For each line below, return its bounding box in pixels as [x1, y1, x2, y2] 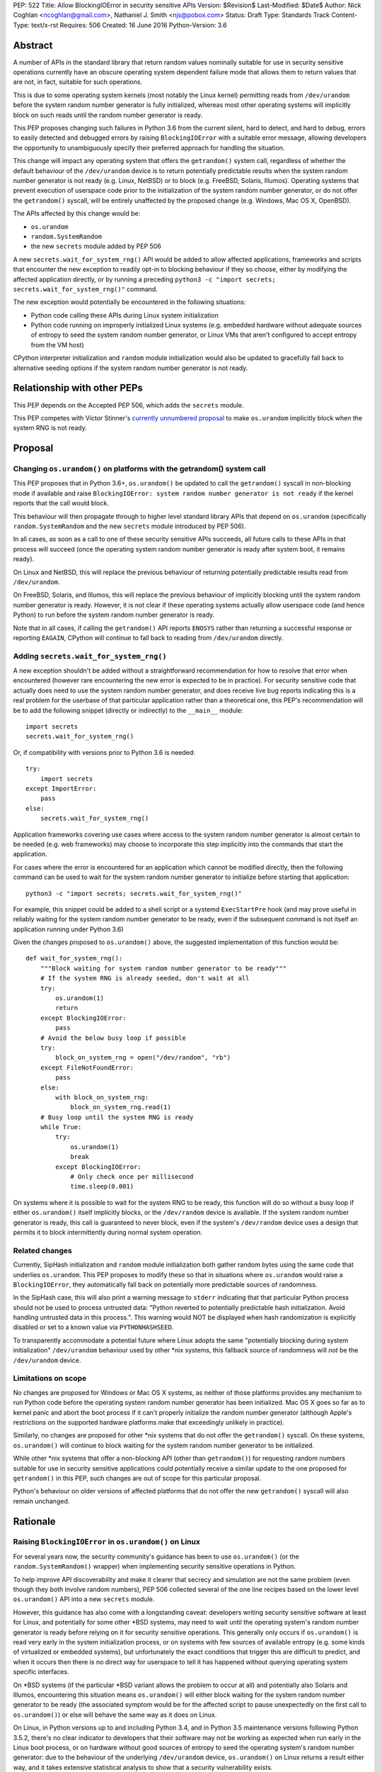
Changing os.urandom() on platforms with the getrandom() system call [13, 464, 266, 474]
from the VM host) [30, 340, 84, 349]
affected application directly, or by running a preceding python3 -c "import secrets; [13, 275, 276, 284]
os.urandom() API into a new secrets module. [13, 1595, 155, 1603]
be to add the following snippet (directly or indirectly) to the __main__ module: [13, 706, 243, 714]
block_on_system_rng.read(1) [70, 1103, 171, 1111]
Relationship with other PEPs [13, 382, 143, 394]
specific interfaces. [13, 1668, 70, 1676]
